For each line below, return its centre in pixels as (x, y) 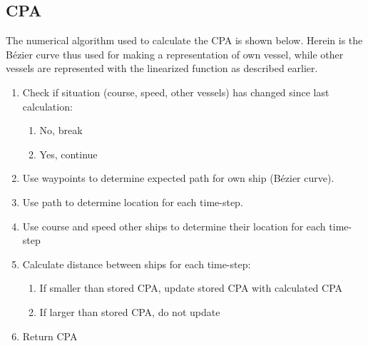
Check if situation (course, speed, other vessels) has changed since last (176, 92)
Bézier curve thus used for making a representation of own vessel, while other (175, 54)
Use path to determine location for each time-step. (133, 202)
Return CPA (50, 336)
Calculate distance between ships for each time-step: (137, 264)
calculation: (47, 106)
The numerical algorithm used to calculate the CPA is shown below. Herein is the (184, 40)
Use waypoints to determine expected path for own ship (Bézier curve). (178, 178)
